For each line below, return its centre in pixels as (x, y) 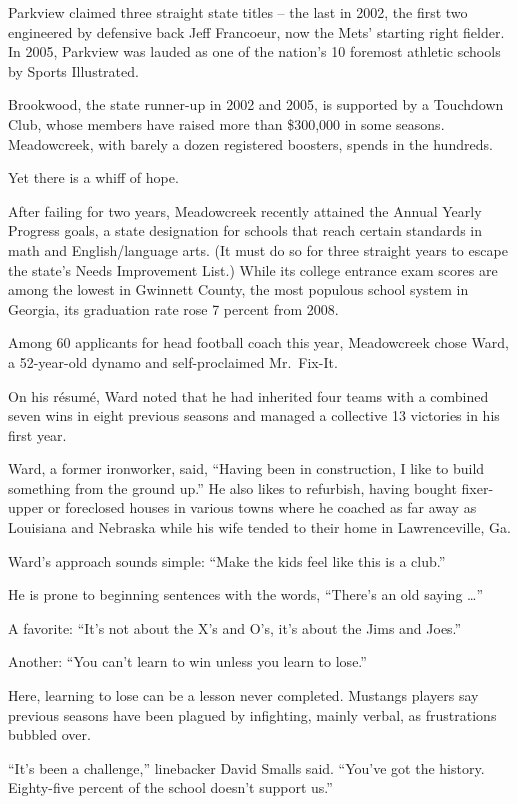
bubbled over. (49, 734)
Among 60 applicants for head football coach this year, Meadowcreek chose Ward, (258, 342)
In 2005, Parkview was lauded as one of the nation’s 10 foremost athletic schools (254, 51)
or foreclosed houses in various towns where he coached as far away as (262, 507)
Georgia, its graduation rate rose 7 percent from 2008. (173, 308)
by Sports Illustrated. (73, 70)
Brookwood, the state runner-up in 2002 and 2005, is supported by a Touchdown (256, 104)
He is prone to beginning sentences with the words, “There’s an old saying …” (246, 594)
